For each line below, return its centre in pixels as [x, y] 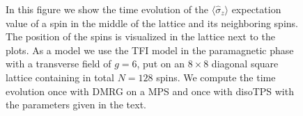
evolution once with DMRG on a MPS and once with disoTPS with [150, 91]
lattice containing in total [60, 77]
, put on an [161, 64]
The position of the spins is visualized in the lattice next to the [140, 36]
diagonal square [245, 64]
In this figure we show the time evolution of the [107, 9]
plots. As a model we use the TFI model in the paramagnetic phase [150, 50]
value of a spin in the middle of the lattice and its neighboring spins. [152, 23]
